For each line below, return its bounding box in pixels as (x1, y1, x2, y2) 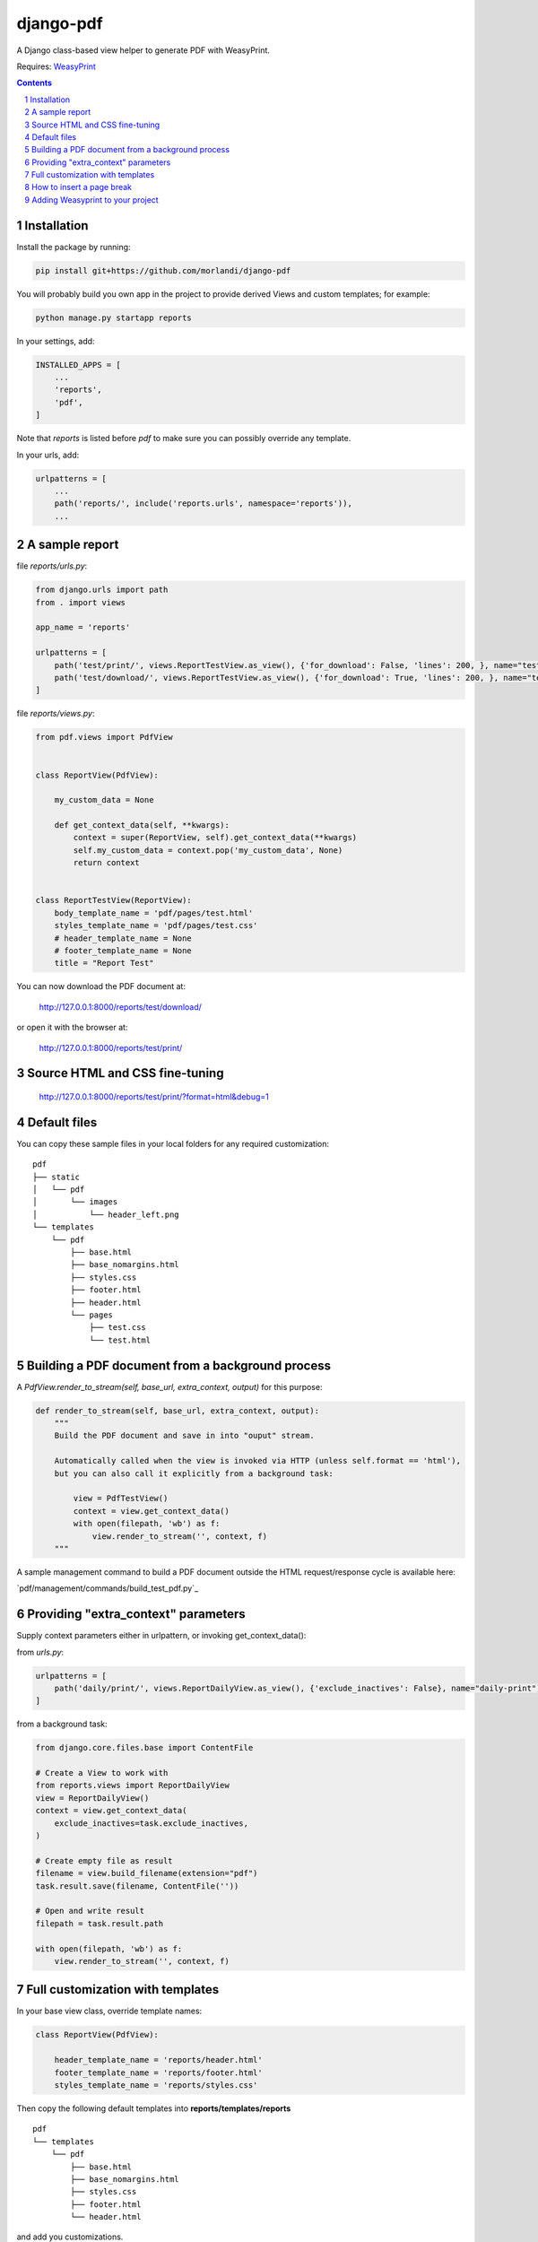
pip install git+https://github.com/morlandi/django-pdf (35, 265, 291, 275)
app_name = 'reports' (35, 622, 131, 632)
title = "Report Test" (54, 958, 154, 969)
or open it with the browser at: (16, 1022, 128, 1033)
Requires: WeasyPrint (16, 61, 96, 72)
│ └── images (32, 1197, 118, 1207)
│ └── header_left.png (32, 1209, 179, 1220)
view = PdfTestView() (73, 1493, 169, 1504)
